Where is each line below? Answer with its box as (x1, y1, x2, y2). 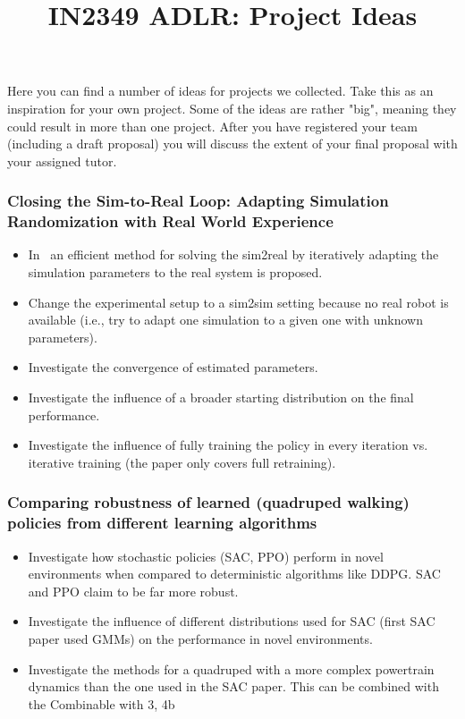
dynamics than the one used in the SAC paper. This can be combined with (28, 677, 439, 696)
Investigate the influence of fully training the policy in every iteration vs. (28, 436, 428, 454)
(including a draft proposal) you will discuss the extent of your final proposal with (7, 134, 458, 153)
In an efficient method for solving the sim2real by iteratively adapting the (28, 245, 439, 264)
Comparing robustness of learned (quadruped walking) (7, 491, 410, 513)
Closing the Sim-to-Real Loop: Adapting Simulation (7, 190, 389, 212)
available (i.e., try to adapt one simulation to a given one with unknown (28, 310, 423, 329)
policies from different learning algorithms (7, 512, 317, 534)
